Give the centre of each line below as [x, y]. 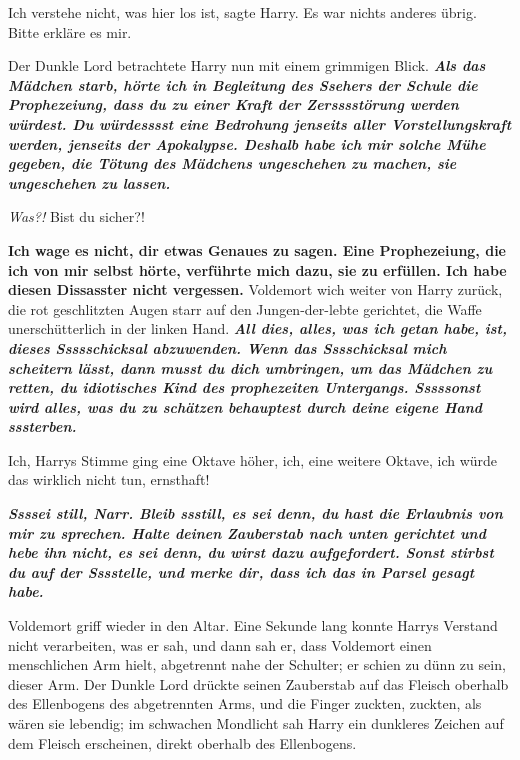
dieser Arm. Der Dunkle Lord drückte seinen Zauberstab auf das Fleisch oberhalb [258, 683]
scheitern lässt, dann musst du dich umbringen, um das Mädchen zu [250, 367]
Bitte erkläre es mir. [70, 31]
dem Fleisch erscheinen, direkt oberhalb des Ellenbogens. [182, 742]
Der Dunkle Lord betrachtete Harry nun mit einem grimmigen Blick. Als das [247, 65]
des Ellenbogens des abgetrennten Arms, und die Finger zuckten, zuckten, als [245, 703]
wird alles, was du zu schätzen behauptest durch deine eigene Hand [245, 406]
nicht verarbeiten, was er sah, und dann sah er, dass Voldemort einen [220, 644]
